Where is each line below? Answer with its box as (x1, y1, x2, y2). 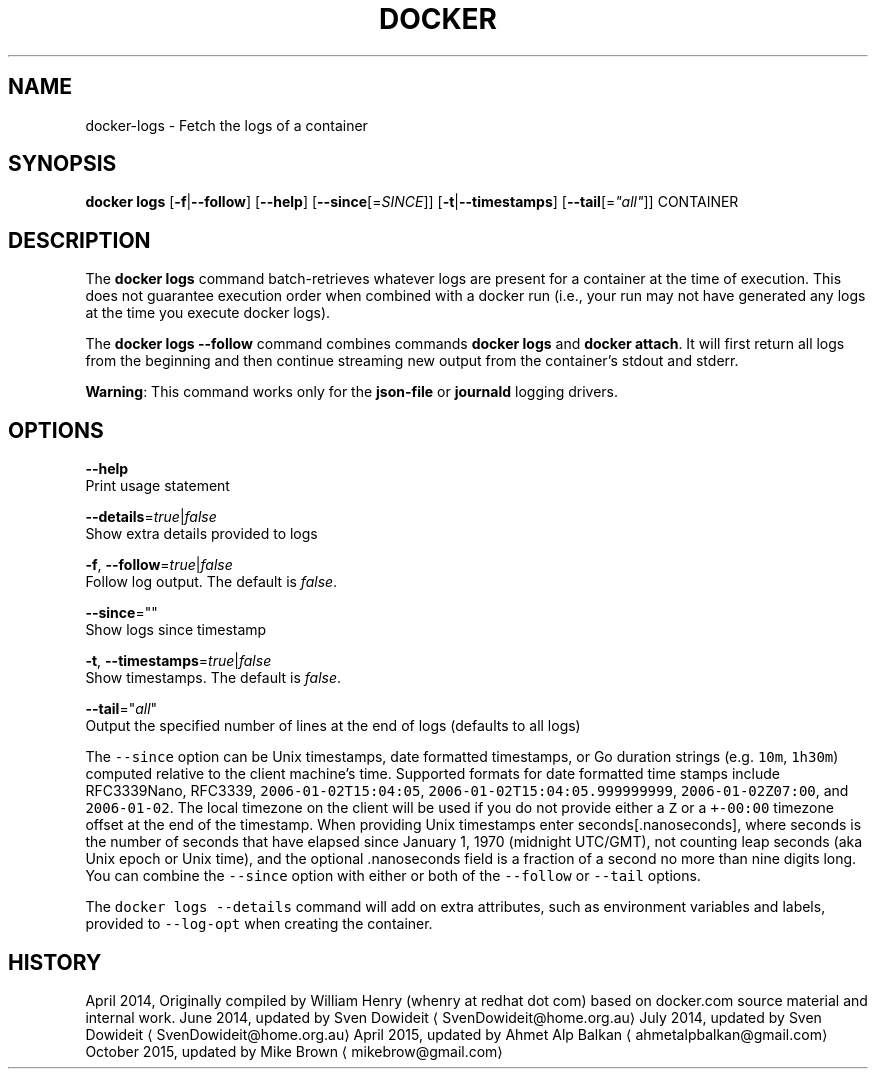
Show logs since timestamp (85, 621, 267, 639)
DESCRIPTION (8, 227, 151, 253)
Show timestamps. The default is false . (85, 669, 342, 687)
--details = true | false (85, 508, 217, 526)
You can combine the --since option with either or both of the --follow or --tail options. (85, 867, 701, 885)
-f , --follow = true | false (85, 556, 233, 574)
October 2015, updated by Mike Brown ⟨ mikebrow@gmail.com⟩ (85, 1042, 503, 1060)
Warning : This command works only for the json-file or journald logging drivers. (85, 383, 618, 401)
